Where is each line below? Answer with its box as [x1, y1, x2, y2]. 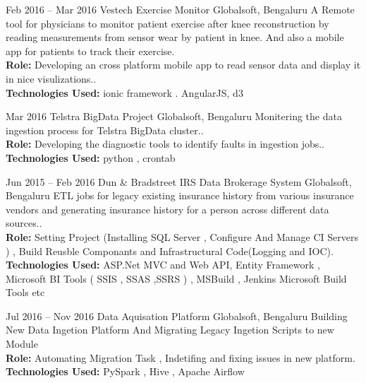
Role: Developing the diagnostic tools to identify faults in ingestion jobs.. [6, 136, 325, 151]
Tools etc [6, 285, 45, 300]
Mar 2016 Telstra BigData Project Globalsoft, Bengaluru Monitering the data [6, 109, 342, 124]
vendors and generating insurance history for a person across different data [6, 201, 329, 216]
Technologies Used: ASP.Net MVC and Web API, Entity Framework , [6, 257, 320, 272]
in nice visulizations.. [6, 71, 97, 86]
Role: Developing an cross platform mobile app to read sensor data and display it [6, 57, 361, 72]
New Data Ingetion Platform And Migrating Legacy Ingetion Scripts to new [6, 322, 334, 337]
